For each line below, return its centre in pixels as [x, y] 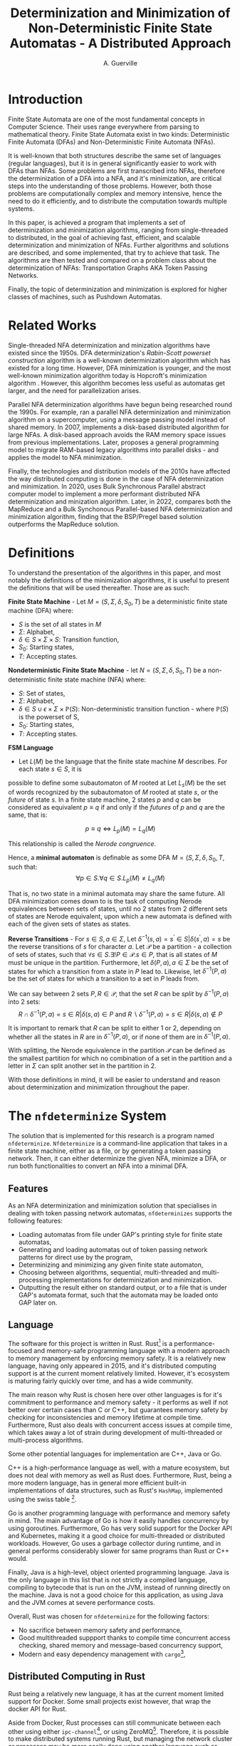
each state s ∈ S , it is [50, 769]
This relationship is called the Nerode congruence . [82, 844]
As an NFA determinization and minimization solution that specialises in [113, 1206]
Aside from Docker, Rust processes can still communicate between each [115, 1723]
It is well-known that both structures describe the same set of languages [115, 155]
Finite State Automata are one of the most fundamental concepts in [106, 119]
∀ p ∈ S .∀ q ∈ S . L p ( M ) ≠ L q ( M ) [120, 879]
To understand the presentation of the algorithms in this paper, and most [115, 573]
